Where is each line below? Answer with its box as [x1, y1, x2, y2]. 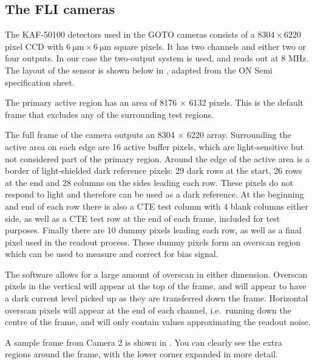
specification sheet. [5, 75, 75, 88]
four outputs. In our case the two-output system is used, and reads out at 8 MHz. [5, 52, 309, 64]
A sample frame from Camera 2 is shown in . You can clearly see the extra [5, 335, 282, 348]
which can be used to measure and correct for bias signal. [5, 247, 218, 260]
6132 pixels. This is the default [189, 96, 304, 109]
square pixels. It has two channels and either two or [113, 39, 307, 52]
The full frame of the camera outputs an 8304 [5, 128, 175, 141]
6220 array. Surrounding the [187, 128, 291, 141]
